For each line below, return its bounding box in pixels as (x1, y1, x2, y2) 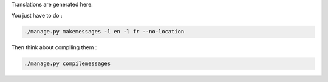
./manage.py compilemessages (24, 60, 111, 67)
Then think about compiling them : (11, 44, 97, 51)
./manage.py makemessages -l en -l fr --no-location (24, 28, 185, 35)
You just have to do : (11, 12, 63, 19)
